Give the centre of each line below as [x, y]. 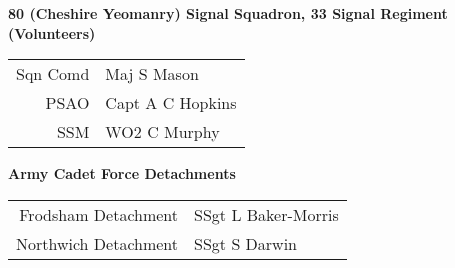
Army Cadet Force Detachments [122, 173]
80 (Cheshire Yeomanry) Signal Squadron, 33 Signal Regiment [228, 13]
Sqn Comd [53, 74]
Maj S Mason [152, 74]
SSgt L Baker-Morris [266, 214]
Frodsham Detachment [99, 214]
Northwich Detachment [97, 243]
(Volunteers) [52, 32]
